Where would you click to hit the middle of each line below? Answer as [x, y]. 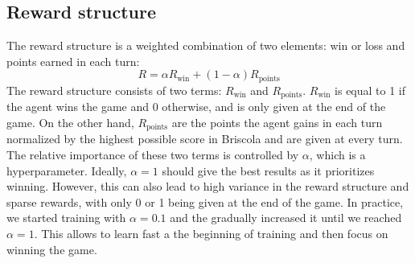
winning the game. [52, 249]
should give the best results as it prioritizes [268, 170]
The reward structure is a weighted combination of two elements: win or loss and [206, 45]
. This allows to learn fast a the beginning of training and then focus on [211, 233]
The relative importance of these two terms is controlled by [153, 154]
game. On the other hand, [70, 122]
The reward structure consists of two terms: [114, 90]
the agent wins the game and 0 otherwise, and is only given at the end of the [196, 107]
